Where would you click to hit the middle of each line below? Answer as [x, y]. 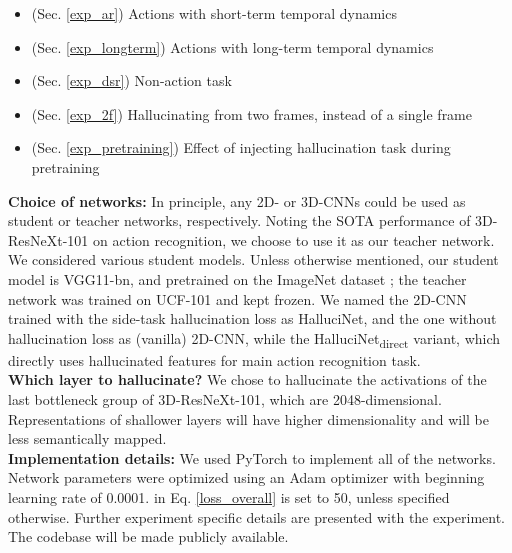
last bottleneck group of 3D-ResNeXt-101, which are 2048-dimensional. [225, 399]
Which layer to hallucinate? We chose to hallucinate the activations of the [247, 379]
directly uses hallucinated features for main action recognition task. [214, 359]
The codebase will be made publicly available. [148, 536]
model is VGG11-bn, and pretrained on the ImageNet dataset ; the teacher [237, 278]
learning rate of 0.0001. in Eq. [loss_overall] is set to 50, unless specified [229, 497]
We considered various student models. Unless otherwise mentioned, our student [253, 259]
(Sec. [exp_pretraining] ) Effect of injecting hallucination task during [241, 147]
